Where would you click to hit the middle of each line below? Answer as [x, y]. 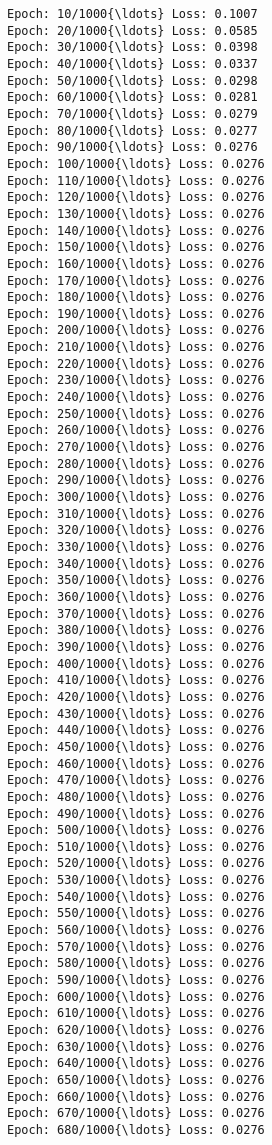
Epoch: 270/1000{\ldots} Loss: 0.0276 [136, 447]
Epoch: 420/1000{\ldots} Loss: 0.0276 [136, 696]
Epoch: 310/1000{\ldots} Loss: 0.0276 [136, 513]
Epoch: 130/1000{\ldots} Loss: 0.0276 [136, 213]
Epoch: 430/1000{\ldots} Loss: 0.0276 [136, 713]
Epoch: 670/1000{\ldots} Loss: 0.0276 [136, 1113]
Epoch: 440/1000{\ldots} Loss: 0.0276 [136, 730]
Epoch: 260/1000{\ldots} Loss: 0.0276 [136, 430]
